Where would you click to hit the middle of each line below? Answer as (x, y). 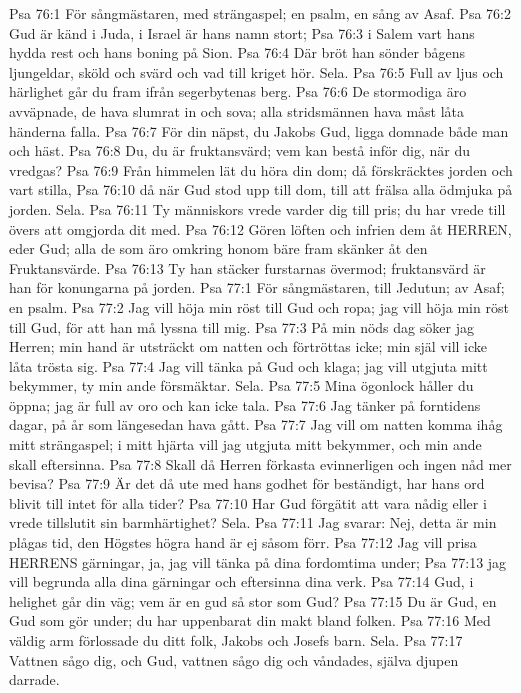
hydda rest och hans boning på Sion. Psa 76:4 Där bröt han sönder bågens (237, 52)
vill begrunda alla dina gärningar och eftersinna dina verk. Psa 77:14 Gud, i (241, 581)
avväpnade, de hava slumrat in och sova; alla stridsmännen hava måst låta (237, 110)
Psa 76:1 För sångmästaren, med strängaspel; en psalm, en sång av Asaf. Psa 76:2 (260, 13)
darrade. (34, 679)
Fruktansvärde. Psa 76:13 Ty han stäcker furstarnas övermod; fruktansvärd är (247, 267)
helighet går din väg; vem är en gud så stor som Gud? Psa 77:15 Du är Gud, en (253, 600)
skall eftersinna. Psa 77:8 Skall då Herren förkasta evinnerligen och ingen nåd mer (260, 463)
